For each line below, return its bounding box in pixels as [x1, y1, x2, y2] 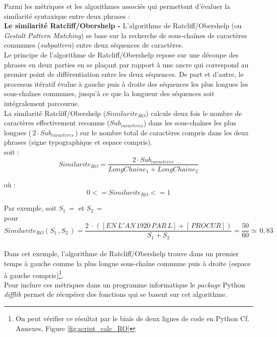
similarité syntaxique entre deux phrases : [4, 10, 130, 21]
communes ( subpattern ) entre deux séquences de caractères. [4, 40, 184, 50]
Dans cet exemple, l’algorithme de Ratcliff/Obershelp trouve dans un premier [4, 248, 239, 259]
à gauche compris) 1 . [4, 268, 64, 280]
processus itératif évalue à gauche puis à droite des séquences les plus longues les [4, 78, 248, 89]
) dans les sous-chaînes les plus [143, 117, 236, 128]
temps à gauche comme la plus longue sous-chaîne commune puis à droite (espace [4, 258, 251, 268]
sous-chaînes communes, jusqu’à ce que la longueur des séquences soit [4, 88, 215, 99]
